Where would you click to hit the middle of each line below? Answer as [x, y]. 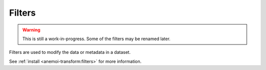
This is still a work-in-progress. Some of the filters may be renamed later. [97, 39]
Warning [31, 30]
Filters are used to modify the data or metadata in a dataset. [70, 52]
